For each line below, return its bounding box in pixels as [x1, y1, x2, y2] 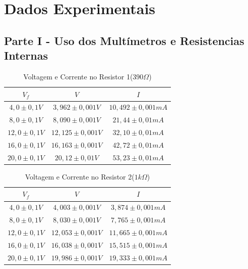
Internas [4, 48, 48, 63]
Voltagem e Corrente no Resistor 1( [23, 71, 133, 81]
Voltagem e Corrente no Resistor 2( [25, 171, 135, 182]
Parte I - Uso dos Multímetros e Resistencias [4, 32, 244, 48]
